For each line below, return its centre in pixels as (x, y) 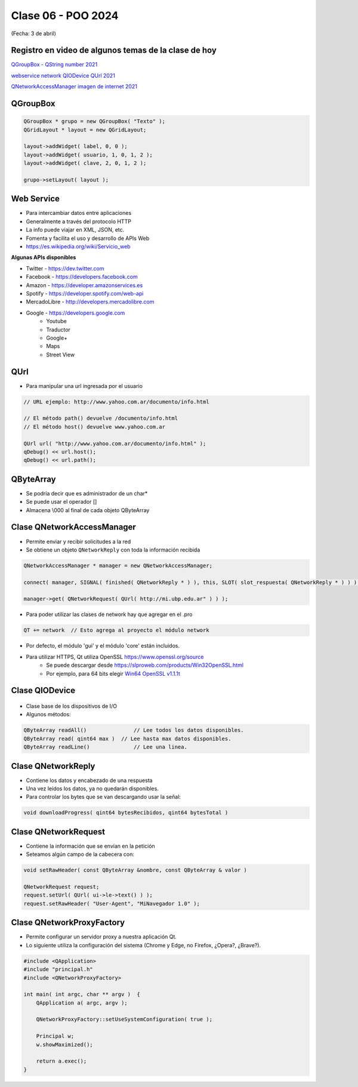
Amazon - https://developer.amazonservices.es (84, 285)
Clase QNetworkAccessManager (74, 527)
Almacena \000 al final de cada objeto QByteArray (88, 510)
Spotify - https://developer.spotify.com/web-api (85, 293)
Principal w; (55, 1036)
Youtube (56, 321)
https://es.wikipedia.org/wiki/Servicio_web (78, 247)
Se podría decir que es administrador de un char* (87, 493)
